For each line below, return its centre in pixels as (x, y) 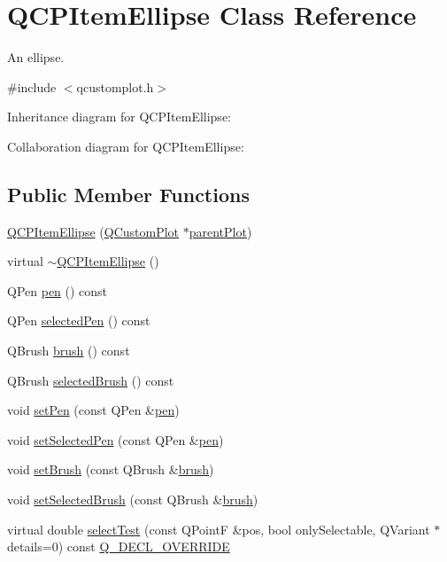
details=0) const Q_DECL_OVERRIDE (119, 546)
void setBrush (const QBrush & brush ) (111, 469)
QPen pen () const (58, 290)
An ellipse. (36, 57)
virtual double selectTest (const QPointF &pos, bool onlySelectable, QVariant (219, 529)
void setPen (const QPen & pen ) (93, 410)
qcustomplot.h (115, 86)
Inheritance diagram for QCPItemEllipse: (119, 117)
